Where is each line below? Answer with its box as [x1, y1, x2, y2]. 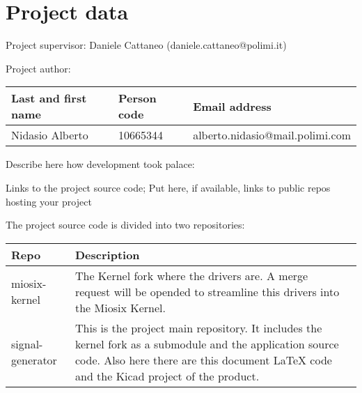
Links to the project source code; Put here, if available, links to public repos [6, 180, 331, 194]
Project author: [6, 61, 71, 75]
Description [74, 246, 140, 263]
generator [11, 351, 57, 368]
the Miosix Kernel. [74, 299, 166, 316]
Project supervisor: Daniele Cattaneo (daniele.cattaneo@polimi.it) [6, 38, 287, 52]
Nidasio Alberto [11, 127, 88, 144]
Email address [193, 98, 271, 114]
